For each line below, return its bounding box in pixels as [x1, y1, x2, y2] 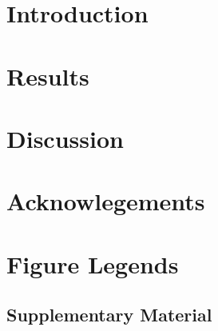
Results [6, 59, 89, 92]
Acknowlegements [6, 185, 205, 217]
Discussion [6, 122, 124, 154]
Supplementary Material [6, 302, 212, 327]
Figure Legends [6, 247, 179, 280]
